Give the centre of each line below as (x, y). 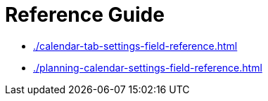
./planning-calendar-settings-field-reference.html (148, 67)
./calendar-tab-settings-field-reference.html (135, 46)
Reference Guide (85, 15)
